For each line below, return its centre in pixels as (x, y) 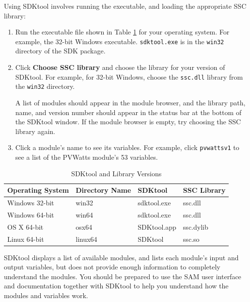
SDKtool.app (157, 226)
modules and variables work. (46, 295)
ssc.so (191, 239)
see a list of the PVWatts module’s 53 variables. (86, 157)
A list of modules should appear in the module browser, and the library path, (130, 102)
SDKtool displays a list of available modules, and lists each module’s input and (121, 257)
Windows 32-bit (31, 202)
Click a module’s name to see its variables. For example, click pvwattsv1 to (127, 147)
